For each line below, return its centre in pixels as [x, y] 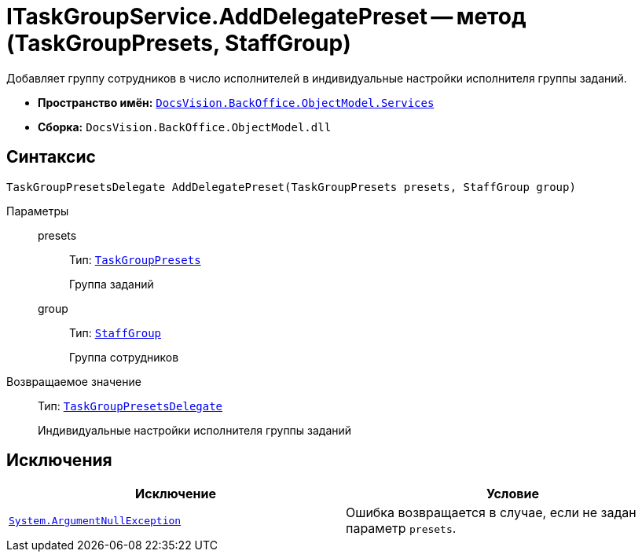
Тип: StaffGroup [116, 332]
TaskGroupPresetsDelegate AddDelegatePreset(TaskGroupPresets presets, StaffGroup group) [291, 187]
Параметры [38, 211]
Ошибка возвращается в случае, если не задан [491, 513]
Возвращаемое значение [74, 381]
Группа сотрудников [124, 357]
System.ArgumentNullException [95, 520]
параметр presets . [401, 529]
